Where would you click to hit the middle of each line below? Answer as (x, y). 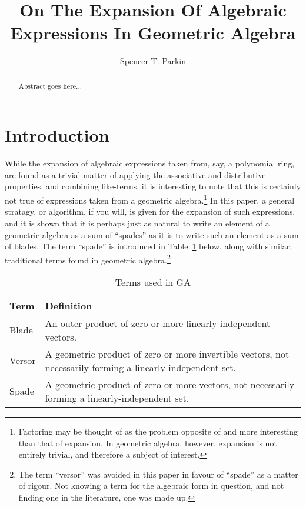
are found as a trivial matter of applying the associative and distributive (135, 174)
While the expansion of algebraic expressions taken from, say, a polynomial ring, (150, 163)
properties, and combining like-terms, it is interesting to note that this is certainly (153, 186)
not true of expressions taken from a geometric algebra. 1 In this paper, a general (150, 199)
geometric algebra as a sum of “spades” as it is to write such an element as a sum (152, 234)
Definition (69, 305)
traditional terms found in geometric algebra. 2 (88, 259)
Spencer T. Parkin (153, 61)
